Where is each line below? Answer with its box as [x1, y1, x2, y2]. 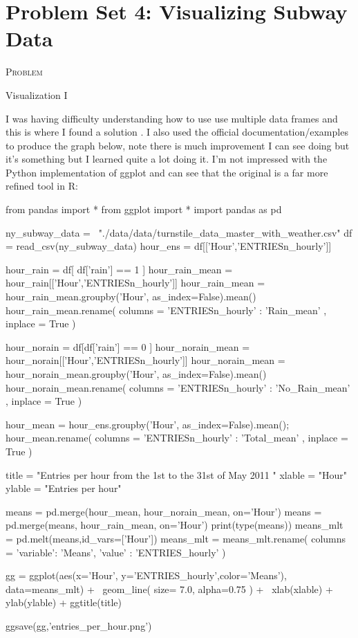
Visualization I [6, 87, 68, 102]
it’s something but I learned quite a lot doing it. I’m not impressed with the [6, 152, 328, 166]
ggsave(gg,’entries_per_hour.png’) [6, 618, 152, 632]
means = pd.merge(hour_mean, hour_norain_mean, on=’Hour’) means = [6, 504, 322, 518]
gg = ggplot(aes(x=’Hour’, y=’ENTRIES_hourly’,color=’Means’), [6, 568, 287, 583]
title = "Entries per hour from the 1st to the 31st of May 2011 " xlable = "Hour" [6, 467, 348, 482]
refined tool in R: [6, 179, 78, 193]
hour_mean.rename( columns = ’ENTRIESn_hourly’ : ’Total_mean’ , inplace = [6, 430, 348, 445]
